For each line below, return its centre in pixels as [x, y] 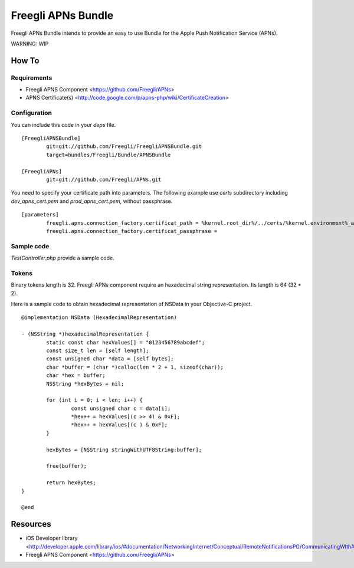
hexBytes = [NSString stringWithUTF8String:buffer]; [124, 449]
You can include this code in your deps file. [63, 124]
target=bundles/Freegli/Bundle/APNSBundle [109, 155]
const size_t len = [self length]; [98, 350]
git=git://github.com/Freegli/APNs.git [104, 179]
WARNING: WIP [30, 44]
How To [25, 60]
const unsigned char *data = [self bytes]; [110, 359]
